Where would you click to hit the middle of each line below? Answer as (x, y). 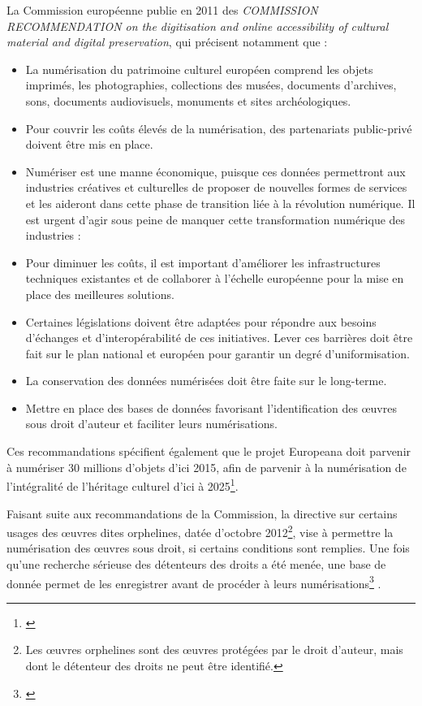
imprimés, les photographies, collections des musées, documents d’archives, (211, 85)
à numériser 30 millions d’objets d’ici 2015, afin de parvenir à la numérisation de (207, 467)
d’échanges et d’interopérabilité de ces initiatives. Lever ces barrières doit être (219, 338)
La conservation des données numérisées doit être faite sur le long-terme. (206, 381)
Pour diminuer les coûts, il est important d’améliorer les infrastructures (203, 262)
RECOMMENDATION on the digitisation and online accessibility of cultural (198, 26)
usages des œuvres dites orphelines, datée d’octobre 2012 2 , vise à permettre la (200, 531)
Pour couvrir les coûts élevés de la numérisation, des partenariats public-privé (219, 128)
